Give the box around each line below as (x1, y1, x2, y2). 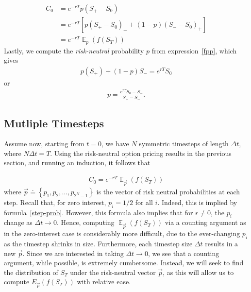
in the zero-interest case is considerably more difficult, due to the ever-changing (4, 228, 240, 239)
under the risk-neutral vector (70, 267, 156, 277)
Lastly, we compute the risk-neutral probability (4, 45, 144, 55)
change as (4, 217, 33, 227)
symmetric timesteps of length (139, 138, 229, 149)
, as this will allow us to (163, 267, 234, 277)
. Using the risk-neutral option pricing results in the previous (50, 148, 232, 158)
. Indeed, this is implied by (157, 197, 237, 207)
